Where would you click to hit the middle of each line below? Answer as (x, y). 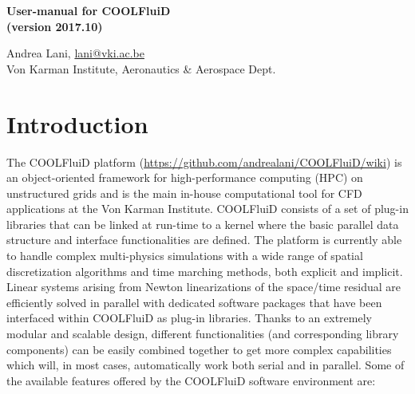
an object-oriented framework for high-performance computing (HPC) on (185, 177)
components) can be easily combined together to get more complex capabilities (199, 349)
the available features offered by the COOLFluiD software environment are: (191, 380)
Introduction (77, 123)
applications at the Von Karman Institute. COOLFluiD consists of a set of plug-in (207, 209)
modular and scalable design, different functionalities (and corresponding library (203, 334)
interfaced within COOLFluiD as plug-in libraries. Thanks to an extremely (189, 318)
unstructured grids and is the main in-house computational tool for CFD (184, 193)
